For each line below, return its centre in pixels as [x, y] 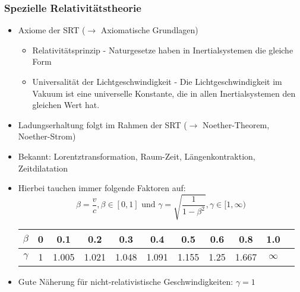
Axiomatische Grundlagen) [149, 30]
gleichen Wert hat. [66, 105]
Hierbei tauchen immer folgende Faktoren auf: [102, 188]
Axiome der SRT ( [52, 30]
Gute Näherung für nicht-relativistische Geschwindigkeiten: [126, 282]
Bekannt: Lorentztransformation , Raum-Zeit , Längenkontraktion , [137, 156]
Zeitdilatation [43, 168]
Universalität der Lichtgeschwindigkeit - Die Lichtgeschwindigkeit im [157, 81]
